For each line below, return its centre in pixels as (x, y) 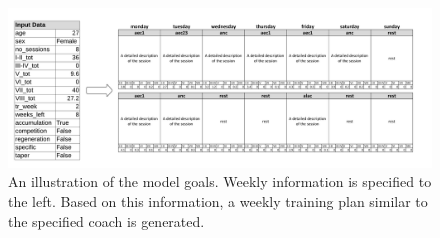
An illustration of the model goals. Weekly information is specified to (220, 181)
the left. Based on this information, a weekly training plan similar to (218, 201)
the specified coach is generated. (106, 220)
